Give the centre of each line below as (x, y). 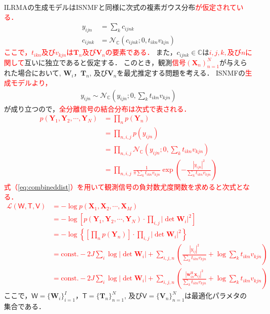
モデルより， (31, 82)
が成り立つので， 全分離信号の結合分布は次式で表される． (97, 108)
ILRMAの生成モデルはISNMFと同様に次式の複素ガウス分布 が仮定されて (120, 7)
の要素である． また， (141, 52)
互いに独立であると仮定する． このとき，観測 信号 (105, 62)
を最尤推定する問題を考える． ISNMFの (181, 73)
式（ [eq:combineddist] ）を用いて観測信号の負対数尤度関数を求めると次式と (124, 187)
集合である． (25, 306)
